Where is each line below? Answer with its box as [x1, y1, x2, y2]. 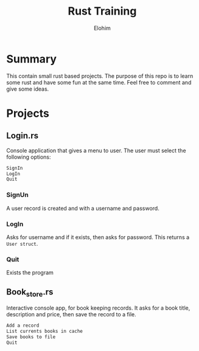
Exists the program [6, 269, 54, 276]
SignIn [6, 165, 23, 171]
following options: [6, 153, 51, 161]
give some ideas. [6, 85, 49, 92]
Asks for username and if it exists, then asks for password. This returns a [6, 233, 190, 241]
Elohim [93, 24, 111, 32]
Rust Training [68, 4, 137, 18]
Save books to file [6, 333, 56, 340]
